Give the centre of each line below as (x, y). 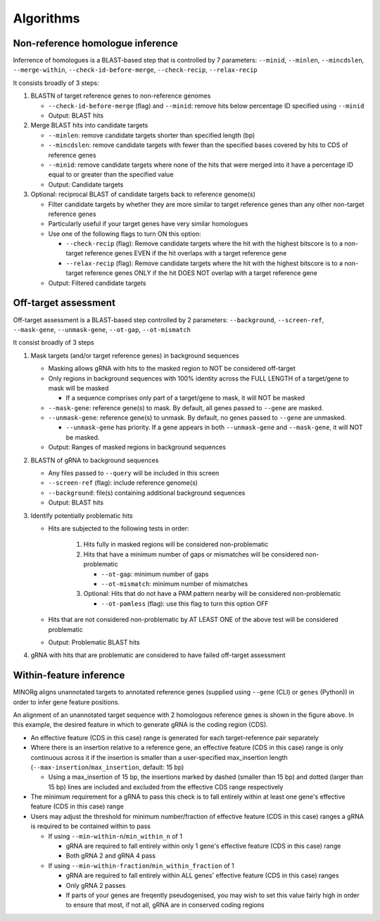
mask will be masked (78, 388)
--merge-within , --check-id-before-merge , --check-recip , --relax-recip (135, 70)
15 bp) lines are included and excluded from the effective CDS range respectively (166, 787)
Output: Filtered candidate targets (97, 283)
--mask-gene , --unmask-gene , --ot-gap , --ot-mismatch (102, 329)
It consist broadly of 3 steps (53, 343)
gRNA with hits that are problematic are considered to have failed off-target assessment (158, 655)
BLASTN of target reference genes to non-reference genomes (121, 96)
